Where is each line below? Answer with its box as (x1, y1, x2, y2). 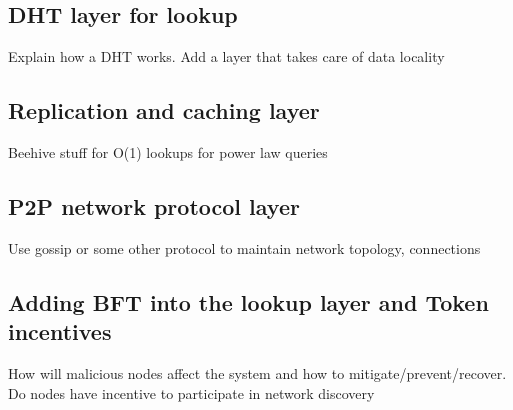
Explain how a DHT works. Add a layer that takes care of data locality (8, 46, 445, 67)
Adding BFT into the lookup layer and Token (8, 286, 489, 317)
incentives (8, 316, 112, 347)
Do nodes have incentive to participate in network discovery (8, 382, 375, 403)
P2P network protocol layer (8, 190, 300, 221)
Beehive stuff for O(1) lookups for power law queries (8, 142, 328, 162)
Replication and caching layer (8, 95, 320, 126)
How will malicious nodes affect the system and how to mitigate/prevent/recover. (8, 362, 507, 383)
